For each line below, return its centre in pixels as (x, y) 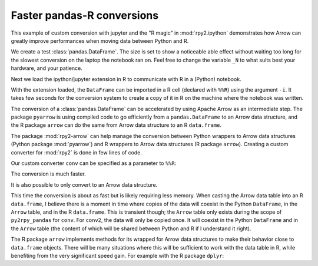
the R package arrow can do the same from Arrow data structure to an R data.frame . (116, 125)
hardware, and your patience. (47, 68)
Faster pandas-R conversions (85, 15)
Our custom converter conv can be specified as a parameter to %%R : (94, 163)
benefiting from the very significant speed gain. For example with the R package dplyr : (117, 255)
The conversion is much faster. (49, 174)
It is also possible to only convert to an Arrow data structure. (84, 184)
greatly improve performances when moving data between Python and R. (100, 41)
